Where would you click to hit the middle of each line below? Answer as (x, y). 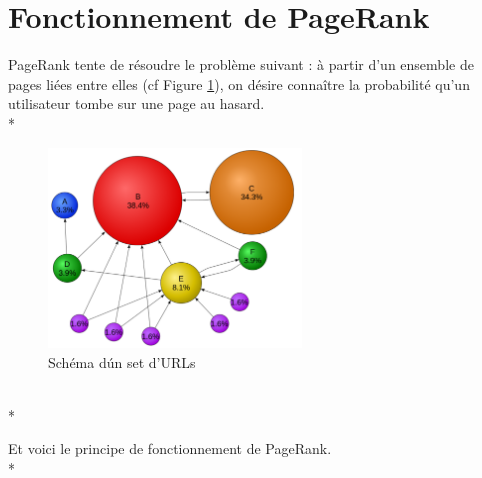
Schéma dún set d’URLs (122, 361)
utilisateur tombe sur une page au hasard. (136, 103)
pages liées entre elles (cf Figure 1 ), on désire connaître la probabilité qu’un (239, 83)
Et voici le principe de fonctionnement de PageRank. (170, 448)
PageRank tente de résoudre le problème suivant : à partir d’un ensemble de (241, 64)
